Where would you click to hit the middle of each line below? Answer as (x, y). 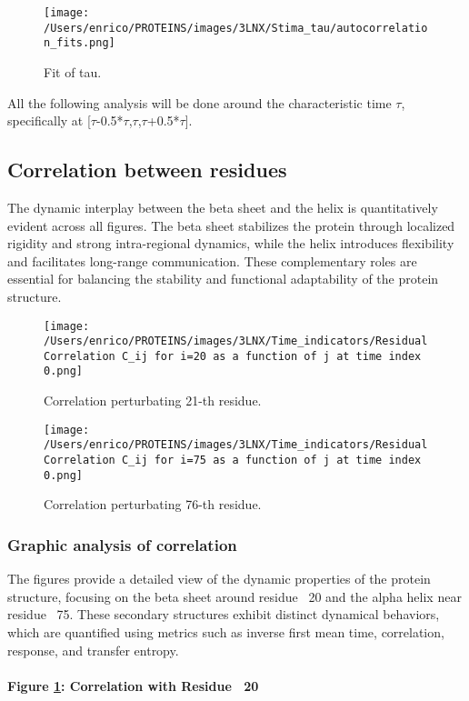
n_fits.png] (80, 43)
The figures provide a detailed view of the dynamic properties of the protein (219, 579)
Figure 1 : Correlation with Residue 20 (133, 685)
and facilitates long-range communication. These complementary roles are (212, 260)
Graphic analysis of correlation (122, 544)
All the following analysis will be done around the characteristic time (200, 102)
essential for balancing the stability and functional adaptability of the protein (223, 279)
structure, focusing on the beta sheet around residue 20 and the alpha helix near (234, 596)
